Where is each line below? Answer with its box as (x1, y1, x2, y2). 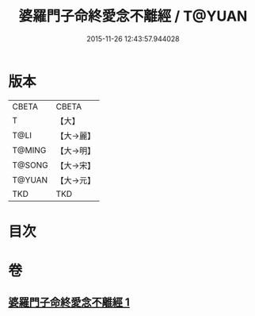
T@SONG (12, 160, 49, 171)
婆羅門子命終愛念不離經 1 (8, 295, 131, 310)
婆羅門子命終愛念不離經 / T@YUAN (18, 7, 248, 25)
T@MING (12, 145, 47, 156)
